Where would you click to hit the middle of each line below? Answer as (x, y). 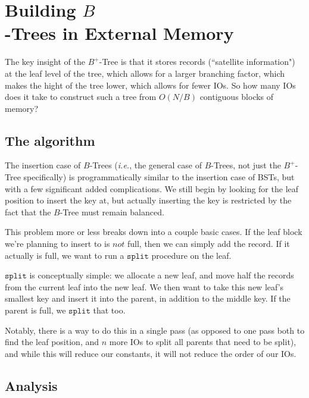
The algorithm (50, 140)
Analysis (31, 385)
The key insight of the (45, 62)
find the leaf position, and (52, 342)
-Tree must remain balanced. (112, 211)
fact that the (28, 211)
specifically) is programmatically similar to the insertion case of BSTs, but (159, 177)
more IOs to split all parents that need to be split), (203, 342)
